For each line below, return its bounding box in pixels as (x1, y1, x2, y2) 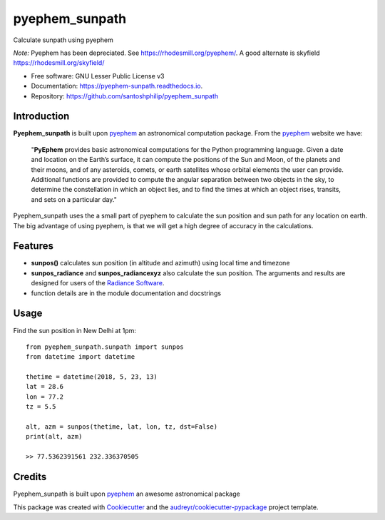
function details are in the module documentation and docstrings (31, 289, 221, 297)
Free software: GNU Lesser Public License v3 (31, 71, 165, 80)
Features (13, 240, 53, 253)
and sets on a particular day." (31, 195, 118, 203)
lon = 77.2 (26, 392, 64, 401)
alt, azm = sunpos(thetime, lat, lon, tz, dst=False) (26, 423, 217, 431)
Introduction (13, 111, 70, 123)
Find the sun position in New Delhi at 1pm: (13, 326, 137, 335)
